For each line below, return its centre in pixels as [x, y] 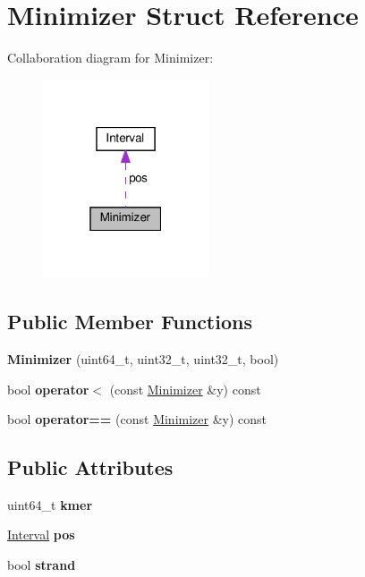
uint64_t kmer [50, 504]
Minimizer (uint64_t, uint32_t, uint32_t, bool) [143, 358]
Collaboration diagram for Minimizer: [110, 58]
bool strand [42, 565]
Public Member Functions [130, 322]
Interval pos [41, 535]
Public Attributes [90, 467]
